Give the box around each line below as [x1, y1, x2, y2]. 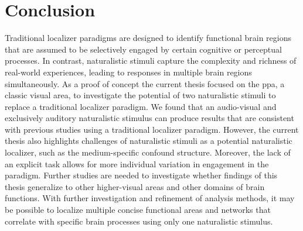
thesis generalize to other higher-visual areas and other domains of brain [5, 180, 265, 192]
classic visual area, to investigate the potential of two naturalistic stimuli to [5, 89, 276, 101]
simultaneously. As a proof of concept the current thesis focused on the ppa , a [5, 77, 285, 89]
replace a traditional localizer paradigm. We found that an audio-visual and [5, 100, 277, 112]
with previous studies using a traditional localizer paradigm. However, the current [5, 123, 299, 135]
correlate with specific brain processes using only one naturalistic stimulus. [5, 215, 273, 227]
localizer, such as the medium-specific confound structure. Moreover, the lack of [5, 146, 291, 158]
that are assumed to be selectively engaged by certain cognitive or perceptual [5, 43, 282, 55]
